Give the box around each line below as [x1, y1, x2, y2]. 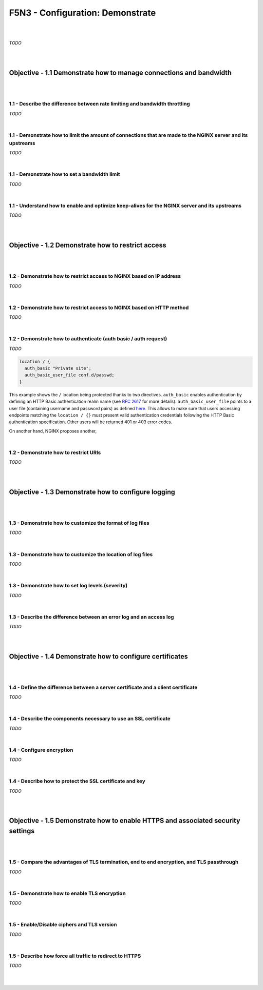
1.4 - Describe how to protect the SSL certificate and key [9, 778, 146, 784]
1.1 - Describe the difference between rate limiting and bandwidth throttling [9, 101, 190, 107]
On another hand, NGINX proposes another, [9, 428, 97, 434]
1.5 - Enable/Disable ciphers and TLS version [9, 921, 117, 928]
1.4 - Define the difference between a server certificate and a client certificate [9, 684, 198, 691]
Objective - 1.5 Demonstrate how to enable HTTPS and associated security [9, 817, 241, 825]
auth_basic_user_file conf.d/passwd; [24, 372, 114, 378]
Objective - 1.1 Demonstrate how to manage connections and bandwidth [9, 68, 232, 77]
